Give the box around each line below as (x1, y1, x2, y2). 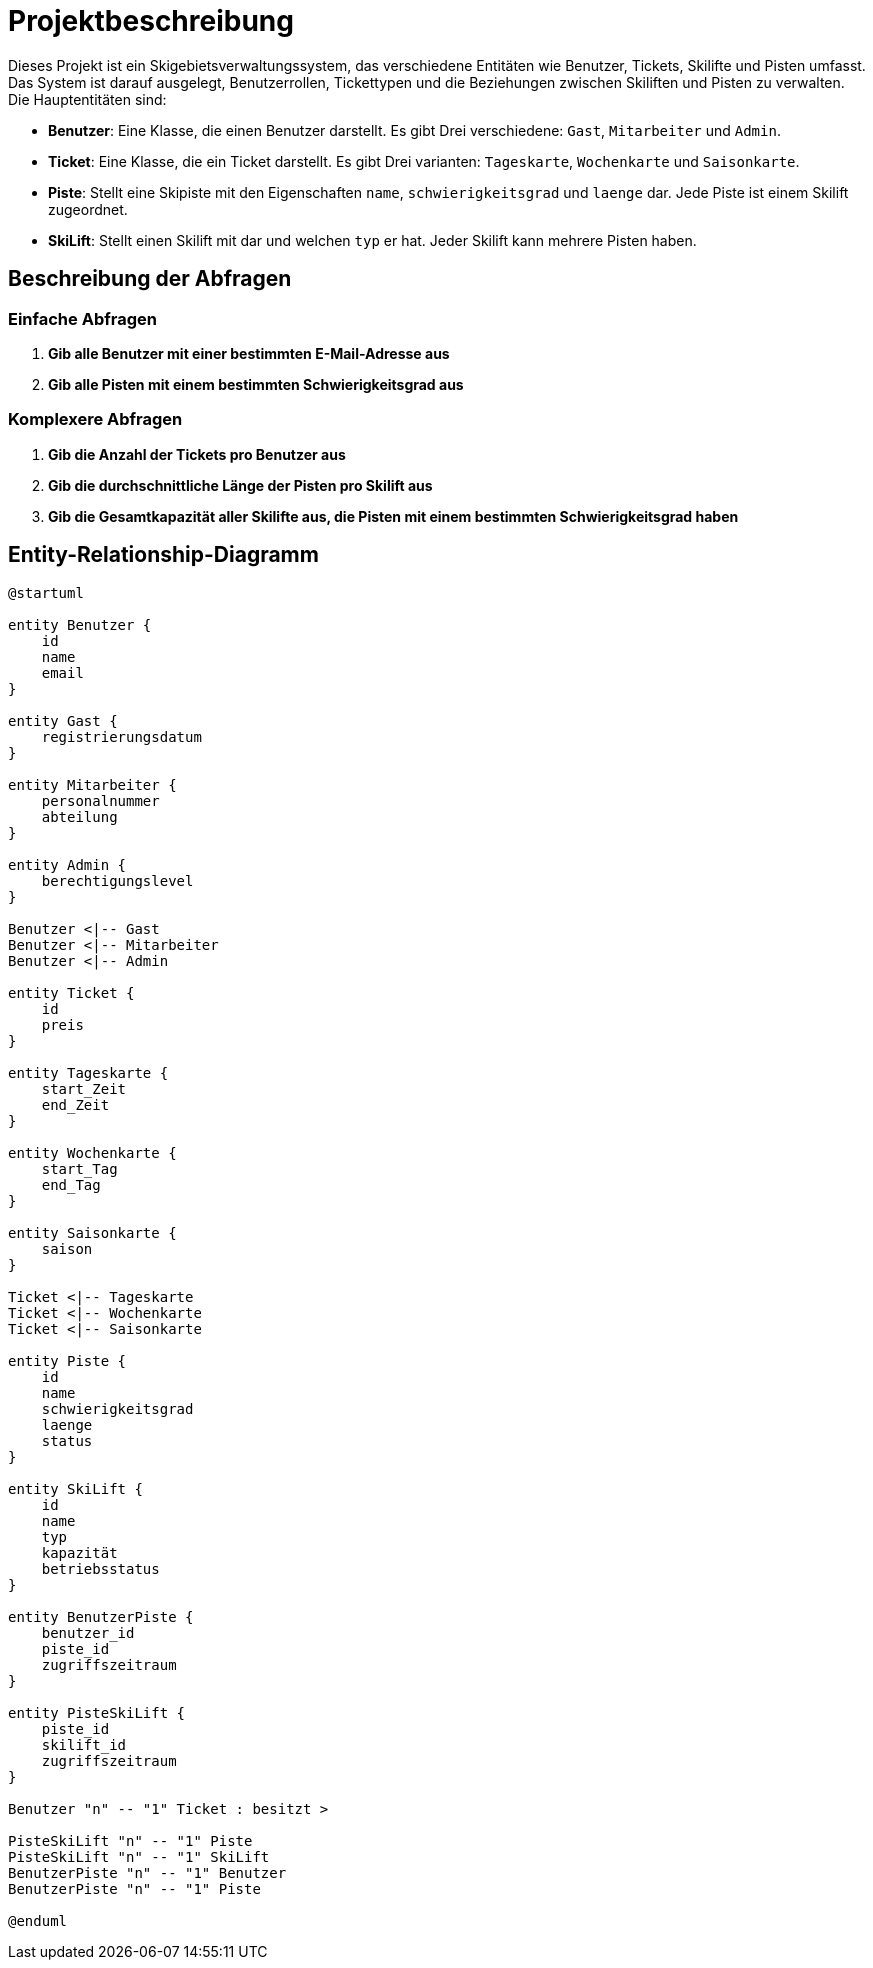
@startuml (8, 584, 84, 601)
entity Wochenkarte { (8, 1144, 177, 1161)
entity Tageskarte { (8, 1064, 169, 1081)
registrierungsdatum (41, 728, 202, 745)
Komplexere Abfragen (8, 409, 183, 430)
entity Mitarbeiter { (8, 776, 177, 793)
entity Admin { (8, 856, 127, 873)
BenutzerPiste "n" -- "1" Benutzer (8, 1864, 287, 1881)
